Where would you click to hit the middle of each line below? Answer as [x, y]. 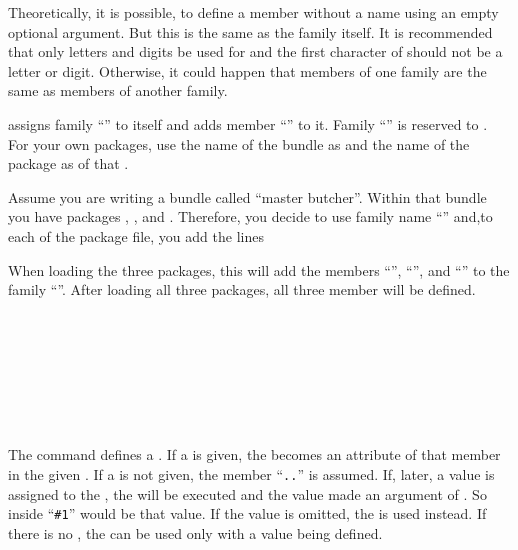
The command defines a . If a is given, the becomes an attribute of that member [254, 454]
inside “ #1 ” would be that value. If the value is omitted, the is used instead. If [247, 513]
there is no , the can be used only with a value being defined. [195, 532]
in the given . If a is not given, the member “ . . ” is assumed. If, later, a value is [251, 473]
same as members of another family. [118, 90]
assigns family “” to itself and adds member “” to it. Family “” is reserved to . [248, 123]
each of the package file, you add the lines [136, 235]
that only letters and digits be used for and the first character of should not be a [255, 51]
